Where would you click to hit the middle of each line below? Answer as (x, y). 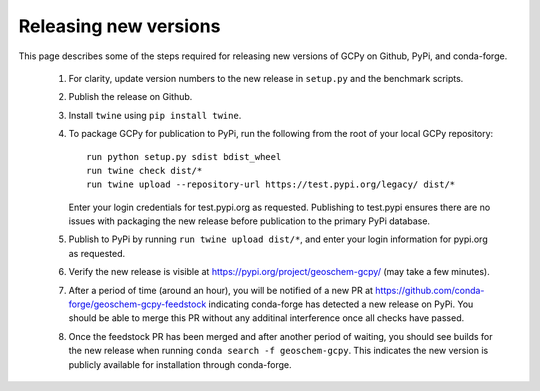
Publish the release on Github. (130, 97)
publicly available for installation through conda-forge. (180, 364)
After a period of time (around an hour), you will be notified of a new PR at (221, 290)
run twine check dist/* (144, 170)
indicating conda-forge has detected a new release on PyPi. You (341, 304)
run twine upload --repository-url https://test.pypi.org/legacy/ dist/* (271, 184)
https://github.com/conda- (430, 290)
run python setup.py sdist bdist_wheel (184, 156)
